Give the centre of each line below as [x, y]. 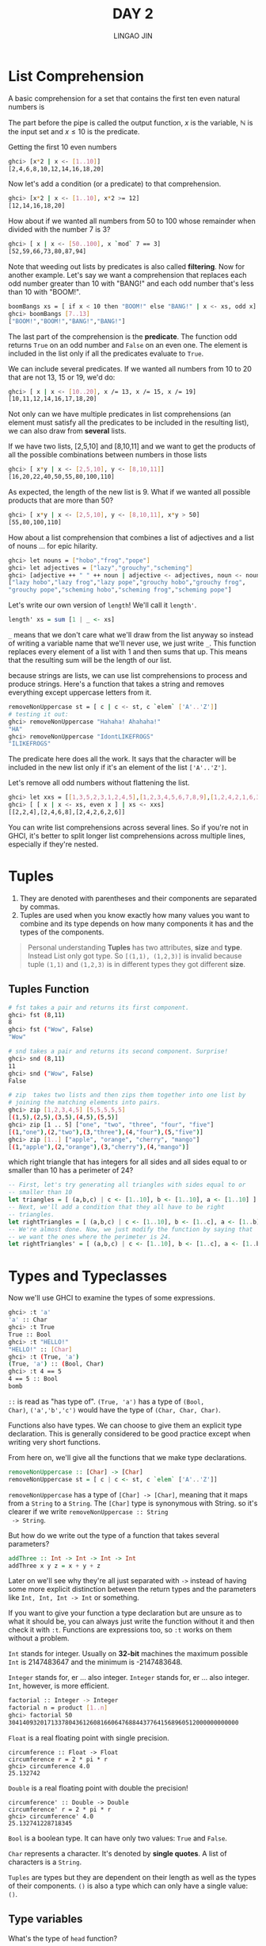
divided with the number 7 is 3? [59, 229]
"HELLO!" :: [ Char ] [40, 1349]
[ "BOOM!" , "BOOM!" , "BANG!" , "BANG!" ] [67, 321]
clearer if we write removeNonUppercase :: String [88, 1511]
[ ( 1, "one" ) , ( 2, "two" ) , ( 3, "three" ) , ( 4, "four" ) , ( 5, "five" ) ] [106, 1132]
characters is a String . [45, 1862]
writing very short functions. [54, 1442]
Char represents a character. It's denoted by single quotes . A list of [118, 1853]
